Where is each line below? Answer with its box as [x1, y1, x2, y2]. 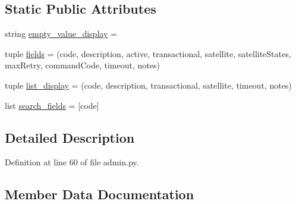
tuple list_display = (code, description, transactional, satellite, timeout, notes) [5, 79, 292, 91]
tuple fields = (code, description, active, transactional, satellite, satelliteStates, [5, 47, 291, 59]
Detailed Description [5, 128, 135, 146]
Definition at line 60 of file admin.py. [5, 156, 139, 168]
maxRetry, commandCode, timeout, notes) [5, 59, 160, 71]
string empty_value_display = [5, 27, 117, 40]
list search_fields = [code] [5, 99, 99, 111]
